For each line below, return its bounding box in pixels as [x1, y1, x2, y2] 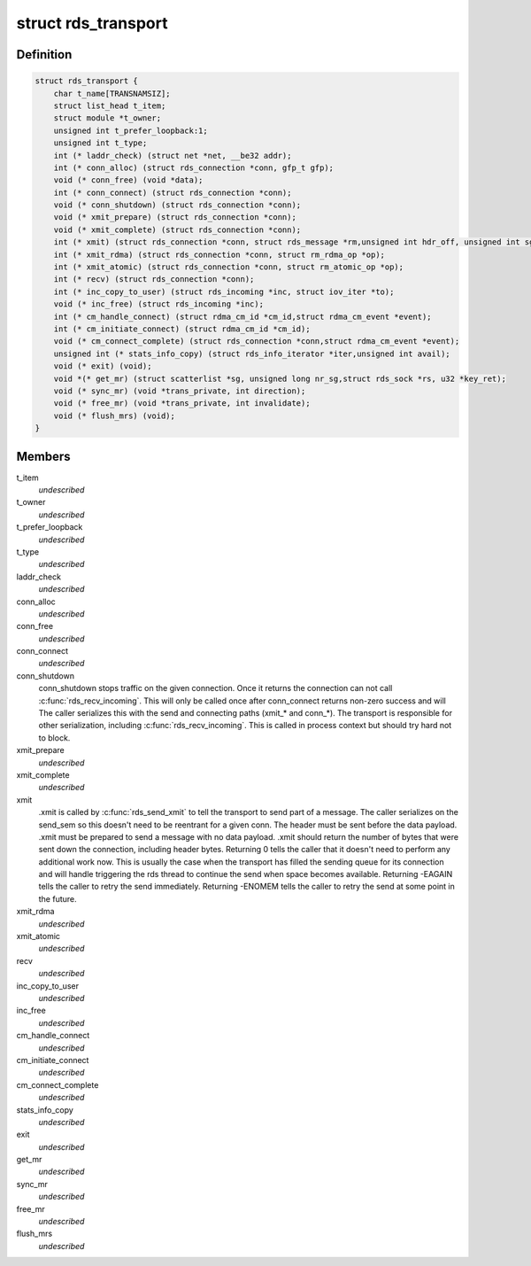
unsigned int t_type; [53, 138, 148, 148]
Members [16, 448, 71, 464]
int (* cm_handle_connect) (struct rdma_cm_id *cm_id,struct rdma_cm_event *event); [53, 311, 433, 322]
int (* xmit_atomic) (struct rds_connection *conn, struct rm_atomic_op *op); [53, 262, 404, 272]
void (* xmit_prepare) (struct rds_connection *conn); [53, 213, 296, 222]
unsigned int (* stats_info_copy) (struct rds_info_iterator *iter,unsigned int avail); [53, 348, 450, 359]
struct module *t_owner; [53, 113, 162, 123]
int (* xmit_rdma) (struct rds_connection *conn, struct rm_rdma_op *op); [53, 249, 385, 260]
